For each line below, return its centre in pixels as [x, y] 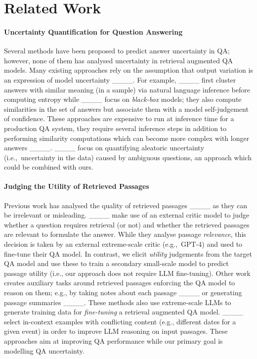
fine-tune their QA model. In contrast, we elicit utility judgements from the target [128, 253]
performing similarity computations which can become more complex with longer [127, 138]
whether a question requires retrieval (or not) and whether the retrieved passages [127, 224]
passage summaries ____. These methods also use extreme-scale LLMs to [118, 302]
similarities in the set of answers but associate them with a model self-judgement [126, 109]
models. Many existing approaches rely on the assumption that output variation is [128, 70]
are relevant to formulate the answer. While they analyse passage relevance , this [125, 234]
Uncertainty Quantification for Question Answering [93, 31]
